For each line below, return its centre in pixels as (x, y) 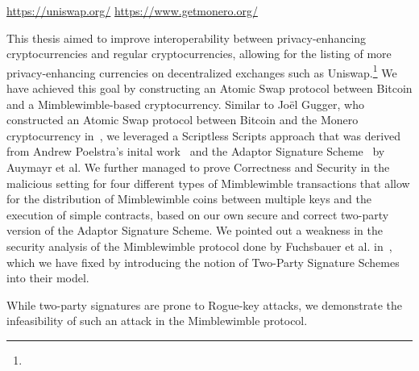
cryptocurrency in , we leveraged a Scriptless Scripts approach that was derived (204, 135)
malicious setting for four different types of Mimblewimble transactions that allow (208, 183)
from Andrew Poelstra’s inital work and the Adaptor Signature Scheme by (196, 151)
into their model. (48, 278)
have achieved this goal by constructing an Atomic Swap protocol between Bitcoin (209, 88)
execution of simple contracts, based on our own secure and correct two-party (198, 214)
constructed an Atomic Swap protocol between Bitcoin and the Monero (183, 120)
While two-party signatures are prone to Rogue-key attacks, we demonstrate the (205, 304)
